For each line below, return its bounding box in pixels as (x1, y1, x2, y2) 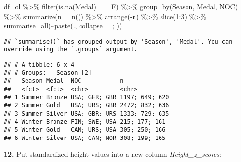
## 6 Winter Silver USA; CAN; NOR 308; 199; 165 (4, 135, 166, 141)
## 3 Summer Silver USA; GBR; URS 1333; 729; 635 (4, 110, 169, 117)
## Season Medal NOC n (4, 77, 124, 85)
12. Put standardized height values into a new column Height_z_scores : (4, 148, 221, 159)
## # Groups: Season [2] (4, 69, 92, 76)
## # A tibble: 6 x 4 (4, 61, 75, 69)
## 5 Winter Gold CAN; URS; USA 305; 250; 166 (4, 126, 166, 134)
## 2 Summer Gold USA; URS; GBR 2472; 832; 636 (4, 102, 169, 109)
